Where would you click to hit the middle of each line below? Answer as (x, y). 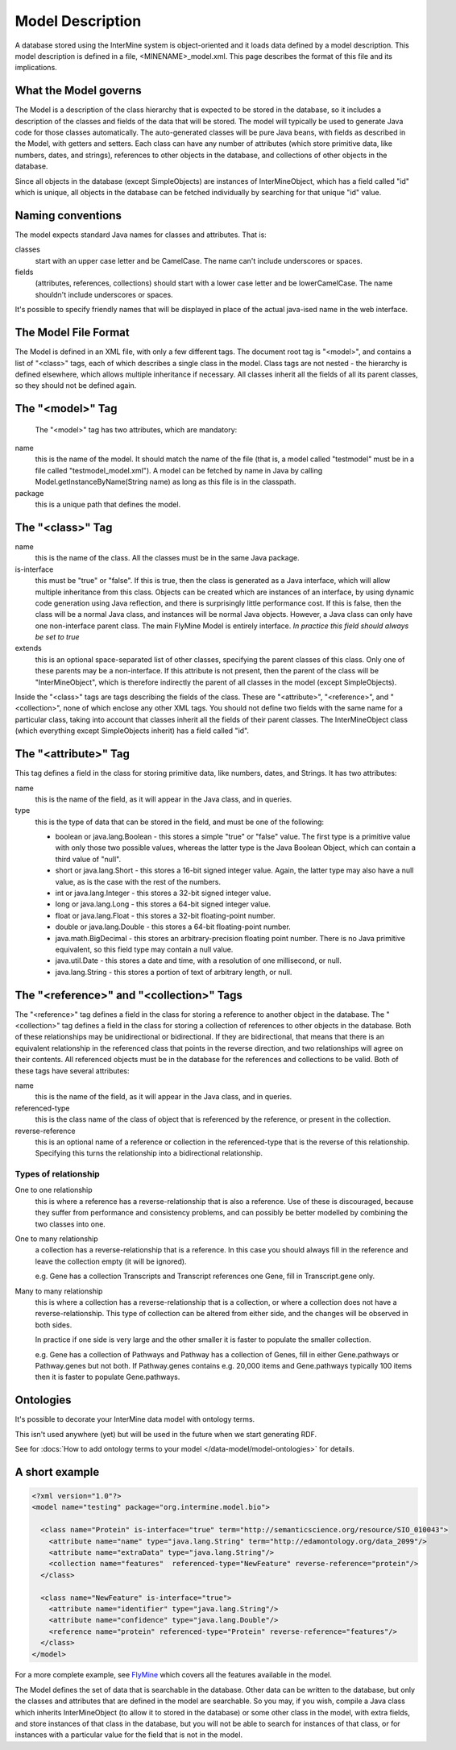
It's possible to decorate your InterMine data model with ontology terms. (135, 1419)
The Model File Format (72, 333)
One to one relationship (54, 1190)
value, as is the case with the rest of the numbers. (138, 881)
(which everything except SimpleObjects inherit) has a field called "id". (132, 731)
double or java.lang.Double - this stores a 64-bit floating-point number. (173, 927)
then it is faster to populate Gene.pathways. (108, 1377)
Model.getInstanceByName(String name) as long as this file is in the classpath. (166, 482)
